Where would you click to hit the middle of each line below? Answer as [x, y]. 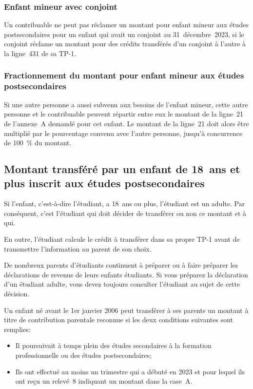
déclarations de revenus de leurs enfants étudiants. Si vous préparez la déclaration [126, 274]
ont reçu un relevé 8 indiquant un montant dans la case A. [104, 381]
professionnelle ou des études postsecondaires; [83, 355]
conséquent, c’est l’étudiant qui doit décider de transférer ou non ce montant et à [125, 213]
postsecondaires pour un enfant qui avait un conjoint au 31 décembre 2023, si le [124, 34]
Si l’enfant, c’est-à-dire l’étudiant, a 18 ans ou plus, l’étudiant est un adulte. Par [125, 204]
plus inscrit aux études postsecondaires [104, 183]
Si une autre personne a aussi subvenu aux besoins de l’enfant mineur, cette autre [126, 104]
